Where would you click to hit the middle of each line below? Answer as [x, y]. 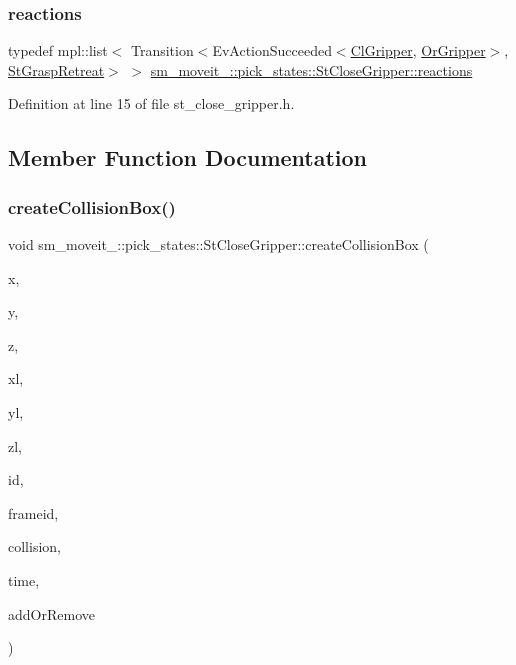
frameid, [33, 512]
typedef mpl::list [58, 50]
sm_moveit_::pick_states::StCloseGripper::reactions [311, 69]
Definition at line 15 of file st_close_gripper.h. [151, 103]
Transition [162, 50]
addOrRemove [51, 613]
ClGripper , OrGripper [418, 50]
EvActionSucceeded [272, 50]
